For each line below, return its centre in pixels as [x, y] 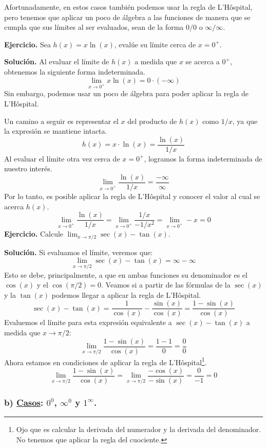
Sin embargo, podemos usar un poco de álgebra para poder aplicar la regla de [127, 93]
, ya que [245, 121]
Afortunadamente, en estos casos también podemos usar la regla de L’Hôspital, [128, 7]
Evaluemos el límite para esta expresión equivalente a [88, 322]
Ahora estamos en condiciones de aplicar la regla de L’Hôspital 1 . [106, 361]
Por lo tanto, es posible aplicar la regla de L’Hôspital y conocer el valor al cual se [132, 196]
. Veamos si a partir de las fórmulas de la [166, 285]
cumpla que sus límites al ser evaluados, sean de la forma [94, 27]
